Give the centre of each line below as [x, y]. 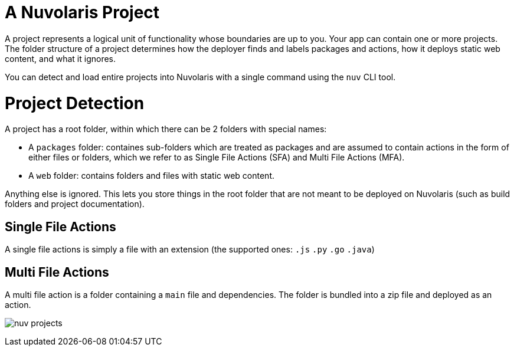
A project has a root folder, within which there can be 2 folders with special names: [166, 129]
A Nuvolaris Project [82, 12]
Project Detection [75, 103]
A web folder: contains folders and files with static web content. [152, 176]
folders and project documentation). [75, 204]
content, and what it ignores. [60, 58]
